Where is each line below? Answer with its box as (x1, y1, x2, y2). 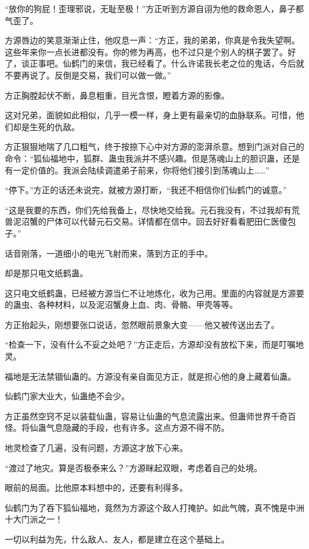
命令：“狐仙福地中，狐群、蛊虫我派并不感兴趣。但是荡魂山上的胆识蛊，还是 (5, 152, 300, 164)
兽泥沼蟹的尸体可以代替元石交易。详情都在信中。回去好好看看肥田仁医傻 (5, 215, 288, 228)
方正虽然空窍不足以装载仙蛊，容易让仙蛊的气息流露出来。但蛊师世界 (5, 409, 271, 422)
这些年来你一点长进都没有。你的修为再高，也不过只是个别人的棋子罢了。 (5, 45, 288, 58)
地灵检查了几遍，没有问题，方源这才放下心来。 (5, 441, 188, 454)
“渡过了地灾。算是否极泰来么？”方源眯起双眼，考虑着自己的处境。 (5, 461, 263, 474)
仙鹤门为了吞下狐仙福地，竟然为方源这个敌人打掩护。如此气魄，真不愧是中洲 (5, 501, 304, 513)
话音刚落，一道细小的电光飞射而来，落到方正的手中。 (5, 247, 213, 259)
